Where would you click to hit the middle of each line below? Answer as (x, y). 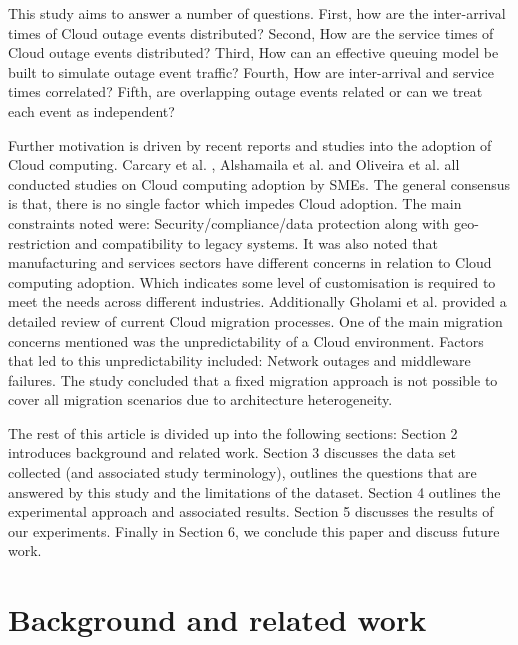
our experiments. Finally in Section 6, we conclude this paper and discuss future (254, 530)
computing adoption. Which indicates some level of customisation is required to (252, 281)
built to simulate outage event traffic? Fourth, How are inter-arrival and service (251, 71)
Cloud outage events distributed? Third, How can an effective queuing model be (253, 52)
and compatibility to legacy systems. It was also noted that (256, 242)
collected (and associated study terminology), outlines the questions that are (242, 472)
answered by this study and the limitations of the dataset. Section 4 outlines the (254, 491)
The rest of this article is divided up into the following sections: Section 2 (233, 432)
